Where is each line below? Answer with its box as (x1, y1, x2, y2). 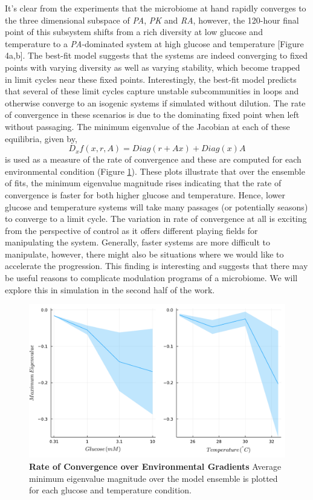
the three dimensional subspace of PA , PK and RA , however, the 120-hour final (5, 13, 299, 26)
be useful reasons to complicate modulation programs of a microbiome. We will (5, 271, 298, 284)
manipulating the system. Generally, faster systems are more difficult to (5, 236, 270, 248)
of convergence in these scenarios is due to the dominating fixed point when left (5, 108, 300, 121)
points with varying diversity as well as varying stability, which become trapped (5, 60, 300, 73)
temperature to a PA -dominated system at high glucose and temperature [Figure (5, 37, 304, 50)
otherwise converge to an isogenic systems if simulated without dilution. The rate (5, 96, 306, 109)
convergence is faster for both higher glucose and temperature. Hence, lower (5, 188, 286, 201)
